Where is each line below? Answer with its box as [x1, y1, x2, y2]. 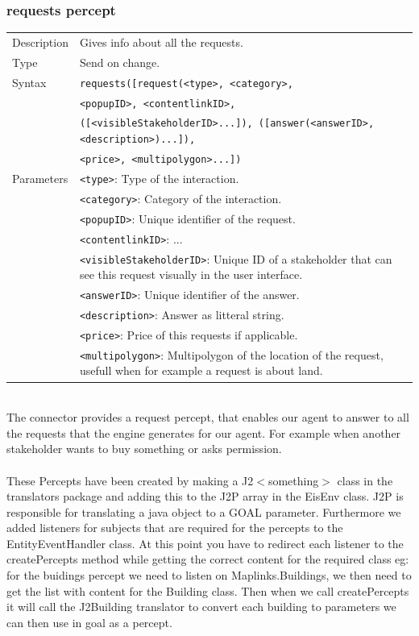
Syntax [12, 73, 47, 90]
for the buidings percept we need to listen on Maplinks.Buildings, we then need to [6, 567, 412, 584]
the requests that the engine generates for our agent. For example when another [6, 424, 401, 441]
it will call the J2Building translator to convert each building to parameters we [6, 598, 396, 615]
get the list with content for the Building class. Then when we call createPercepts [6, 582, 409, 599]
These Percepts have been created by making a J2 [6, 472, 254, 488]
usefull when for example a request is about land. [79, 362, 323, 379]
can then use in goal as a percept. [6, 613, 172, 630]
